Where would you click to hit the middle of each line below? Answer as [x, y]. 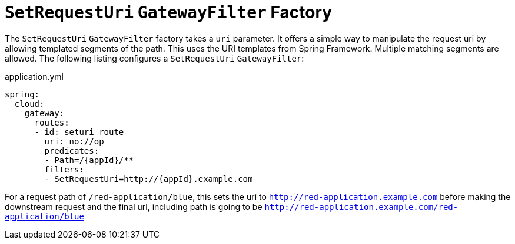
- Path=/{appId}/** [89, 160]
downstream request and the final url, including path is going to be [134, 206]
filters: [64, 169]
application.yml [34, 76]
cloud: [29, 104]
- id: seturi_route [79, 132]
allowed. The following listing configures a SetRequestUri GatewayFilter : [154, 58]
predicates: [72, 150]
